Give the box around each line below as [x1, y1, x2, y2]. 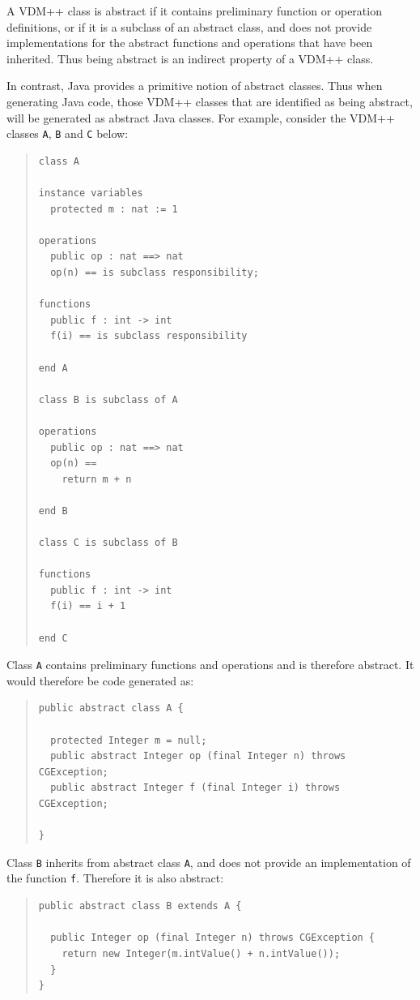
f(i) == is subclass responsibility [50, 330, 248, 342]
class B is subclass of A [38, 393, 178, 406]
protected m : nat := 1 [50, 203, 178, 215]
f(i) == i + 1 [50, 600, 126, 612]
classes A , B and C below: [6, 125, 129, 142]
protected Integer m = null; [50, 734, 207, 746]
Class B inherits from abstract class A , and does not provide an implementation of [6, 853, 411, 870]
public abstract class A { [38, 702, 184, 715]
